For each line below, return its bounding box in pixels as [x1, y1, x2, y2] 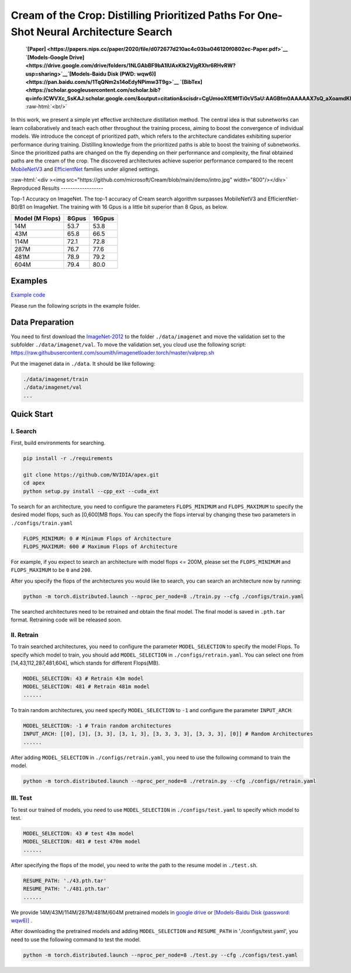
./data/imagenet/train [23, 376, 88, 382]
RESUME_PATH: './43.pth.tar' [23, 877, 107, 884]
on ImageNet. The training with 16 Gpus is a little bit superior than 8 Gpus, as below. [26, 203, 228, 210]
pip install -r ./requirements [23, 455, 113, 462]
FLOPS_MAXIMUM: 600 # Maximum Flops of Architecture [23, 543, 178, 550]
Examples [11, 276, 48, 286]
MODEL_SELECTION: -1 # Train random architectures [23, 722, 172, 729]
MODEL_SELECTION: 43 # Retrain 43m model [23, 675, 144, 682]
